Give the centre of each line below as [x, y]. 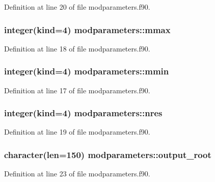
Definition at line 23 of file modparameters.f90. [77, 174]
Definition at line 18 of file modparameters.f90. [77, 48]
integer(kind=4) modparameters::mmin [87, 71]
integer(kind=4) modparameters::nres [83, 113]
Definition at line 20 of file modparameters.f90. [77, 7]
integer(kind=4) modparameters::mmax [87, 29]
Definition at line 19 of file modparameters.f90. [77, 132]
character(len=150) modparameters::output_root [108, 154]
